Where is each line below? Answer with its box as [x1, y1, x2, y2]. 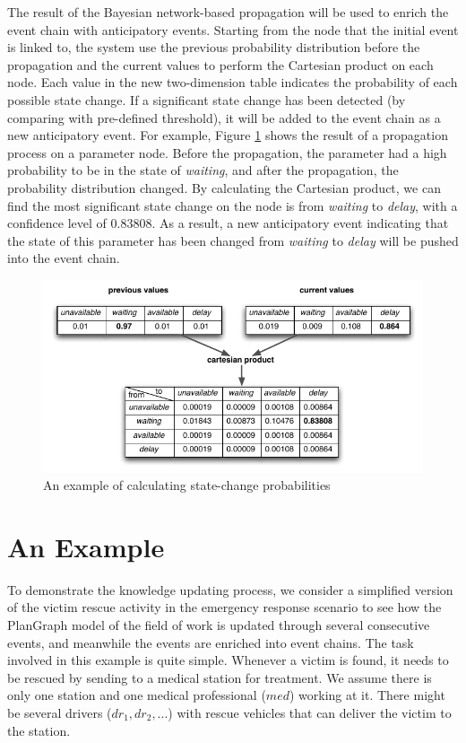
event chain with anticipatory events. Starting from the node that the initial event [7, 20, 459, 39]
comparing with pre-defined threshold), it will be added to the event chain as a [7, 108, 441, 127]
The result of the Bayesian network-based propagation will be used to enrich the [7, 3, 449, 21]
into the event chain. [7, 249, 120, 267]
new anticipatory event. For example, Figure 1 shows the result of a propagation [7, 126, 448, 144]
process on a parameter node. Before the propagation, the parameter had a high [7, 143, 447, 162]
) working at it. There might [289, 686, 445, 704]
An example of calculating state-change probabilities [43, 476, 331, 494]
